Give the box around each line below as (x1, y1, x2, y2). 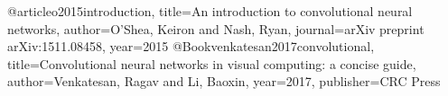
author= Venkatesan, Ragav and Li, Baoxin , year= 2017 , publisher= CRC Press (7, 72, 441, 91)
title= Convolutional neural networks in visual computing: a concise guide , (7, 54, 416, 73)
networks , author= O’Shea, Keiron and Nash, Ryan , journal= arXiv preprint (7, 19, 425, 38)
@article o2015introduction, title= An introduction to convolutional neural (7, 2, 413, 20)
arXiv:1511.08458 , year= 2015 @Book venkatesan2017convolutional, (7, 37, 375, 56)
